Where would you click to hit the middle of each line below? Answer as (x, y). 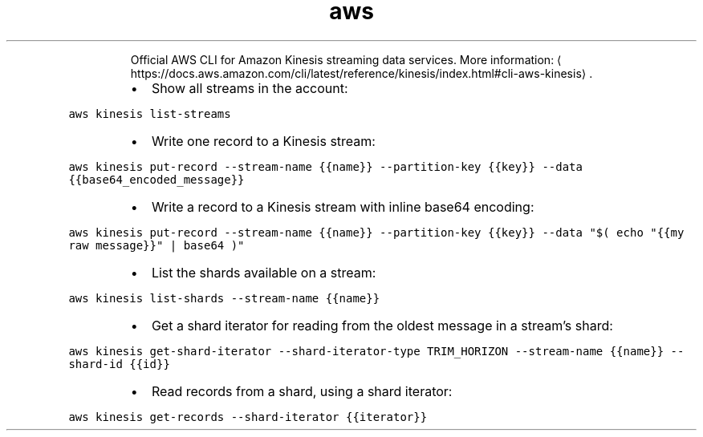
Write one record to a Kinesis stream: (263, 141)
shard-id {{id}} (119, 364)
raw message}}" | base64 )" (156, 245)
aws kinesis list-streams (150, 113)
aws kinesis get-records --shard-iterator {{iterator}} (248, 417)
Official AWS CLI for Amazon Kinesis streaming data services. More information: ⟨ (346, 59)
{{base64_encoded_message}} (156, 179)
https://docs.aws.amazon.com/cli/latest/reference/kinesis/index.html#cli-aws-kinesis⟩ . (362, 73)
